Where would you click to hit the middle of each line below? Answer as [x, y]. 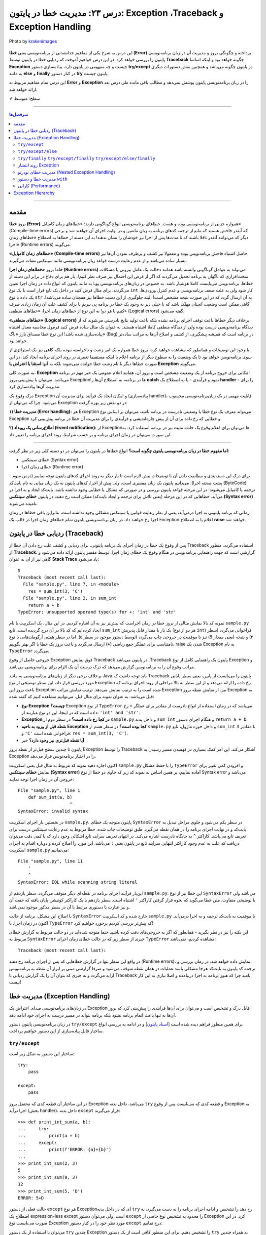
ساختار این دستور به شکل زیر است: [42, 1053]
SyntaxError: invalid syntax [53, 811]
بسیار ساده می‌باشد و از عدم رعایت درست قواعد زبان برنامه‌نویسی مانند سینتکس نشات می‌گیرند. [98, 260]
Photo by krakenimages [33, 41]
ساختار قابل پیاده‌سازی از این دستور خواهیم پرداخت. [56, 1031]
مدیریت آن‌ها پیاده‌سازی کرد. [35, 387]
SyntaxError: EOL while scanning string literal [78, 882]
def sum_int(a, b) [50, 797]
